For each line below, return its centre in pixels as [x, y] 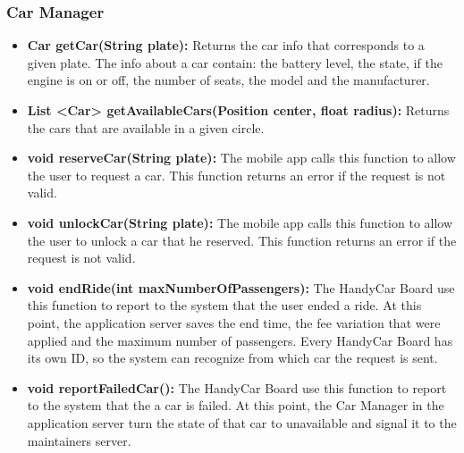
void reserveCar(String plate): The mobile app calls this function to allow [241, 158]
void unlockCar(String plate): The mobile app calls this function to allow [240, 222]
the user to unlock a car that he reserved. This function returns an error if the [242, 240]
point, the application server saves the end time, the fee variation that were [234, 322]
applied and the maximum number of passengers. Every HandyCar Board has [240, 340]
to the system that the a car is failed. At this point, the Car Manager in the [236, 405]
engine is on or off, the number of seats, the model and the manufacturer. [228, 80]
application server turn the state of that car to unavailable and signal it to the [242, 422]
